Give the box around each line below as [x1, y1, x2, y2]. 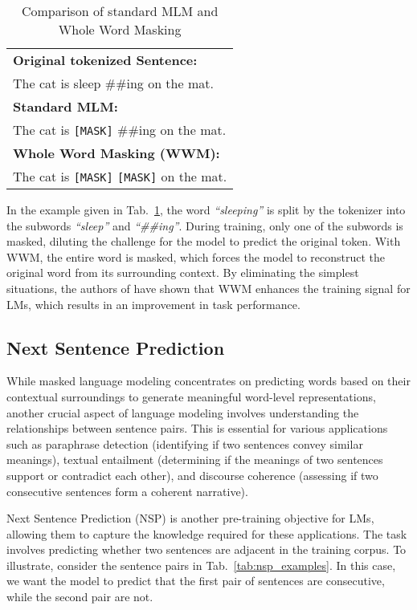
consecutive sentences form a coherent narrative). [6, 482, 248, 499]
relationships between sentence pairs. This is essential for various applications [6, 420, 388, 437]
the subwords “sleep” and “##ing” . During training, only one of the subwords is [6, 217, 403, 234]
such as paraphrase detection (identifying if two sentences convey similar [6, 435, 363, 452]
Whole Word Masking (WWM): [13, 144, 220, 162]
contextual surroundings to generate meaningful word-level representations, [6, 388, 376, 405]
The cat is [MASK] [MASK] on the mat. [13, 167, 227, 185]
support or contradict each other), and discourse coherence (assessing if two [6, 466, 378, 483]
